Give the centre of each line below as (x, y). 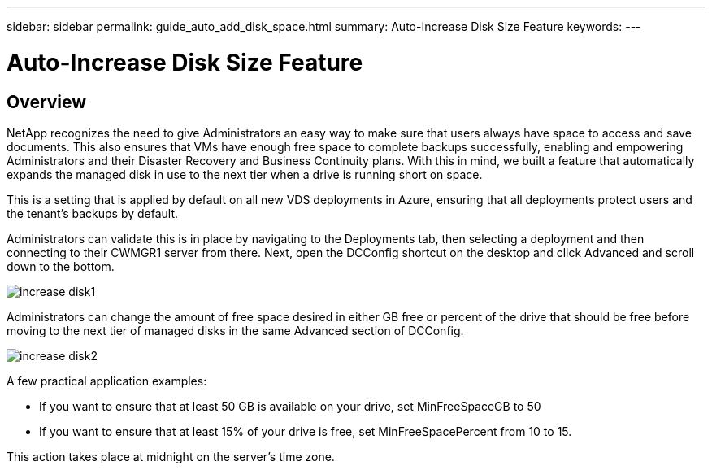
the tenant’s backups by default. (93, 213)
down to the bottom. (61, 266)
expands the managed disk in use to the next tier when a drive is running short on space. (245, 174)
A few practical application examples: (107, 381)
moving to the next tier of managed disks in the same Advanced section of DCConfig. (235, 330)
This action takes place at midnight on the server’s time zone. (171, 456)
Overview (47, 102)
